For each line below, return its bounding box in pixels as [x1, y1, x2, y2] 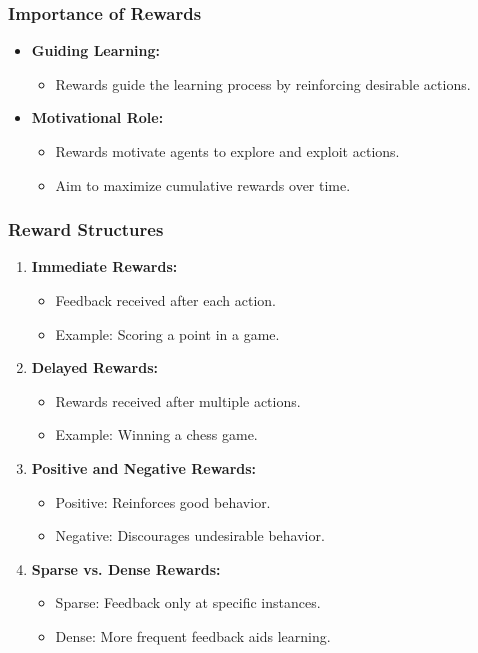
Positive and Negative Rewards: [31, 457, 257, 478]
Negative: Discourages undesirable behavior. [55, 525, 325, 546]
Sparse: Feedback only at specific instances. [55, 592, 321, 613]
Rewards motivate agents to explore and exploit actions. [55, 141, 400, 161]
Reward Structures [8, 217, 164, 242]
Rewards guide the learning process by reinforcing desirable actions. [55, 73, 471, 94]
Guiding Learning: [31, 40, 161, 61]
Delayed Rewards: [31, 357, 158, 378]
